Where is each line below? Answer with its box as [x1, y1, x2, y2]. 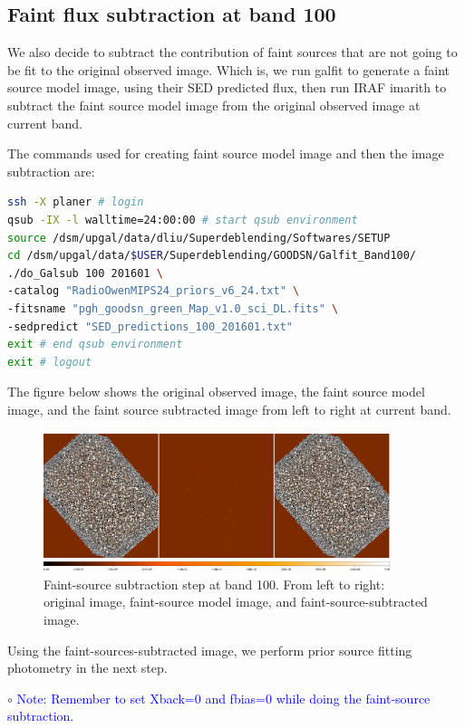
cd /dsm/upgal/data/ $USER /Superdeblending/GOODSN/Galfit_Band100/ [7, 249, 417, 263]
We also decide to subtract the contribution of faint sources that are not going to [7, 43, 458, 62]
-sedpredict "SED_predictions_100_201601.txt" [7, 320, 293, 333]
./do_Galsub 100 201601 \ [7, 266, 163, 280]
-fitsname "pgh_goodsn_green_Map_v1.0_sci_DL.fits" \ [7, 302, 339, 315]
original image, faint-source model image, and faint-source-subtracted [44, 592, 428, 611]
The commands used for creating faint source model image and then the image [7, 144, 444, 163]
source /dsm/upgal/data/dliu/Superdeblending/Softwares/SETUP [7, 231, 391, 244]
